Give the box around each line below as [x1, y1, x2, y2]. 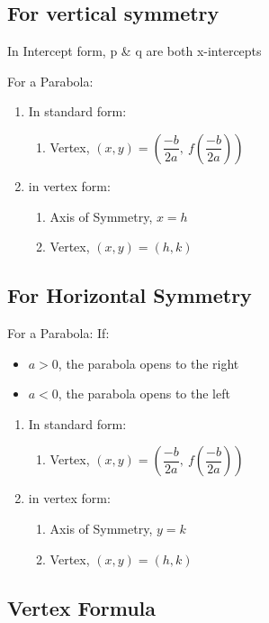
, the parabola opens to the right [58, 353, 239, 372]
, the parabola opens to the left [58, 384, 230, 403]
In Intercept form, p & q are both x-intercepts [7, 41, 262, 60]
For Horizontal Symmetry [7, 281, 252, 309]
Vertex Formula [7, 593, 157, 621]
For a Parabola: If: [7, 323, 110, 342]
